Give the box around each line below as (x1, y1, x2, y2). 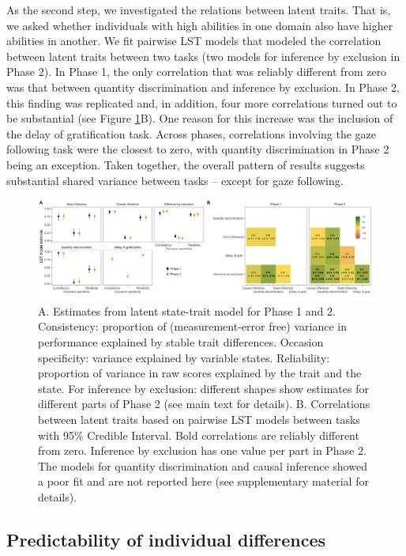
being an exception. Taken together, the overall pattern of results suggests (6, 156, 365, 172)
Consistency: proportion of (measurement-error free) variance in (38, 318, 347, 335)
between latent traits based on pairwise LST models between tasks (38, 410, 360, 427)
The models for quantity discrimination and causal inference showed (38, 457, 367, 474)
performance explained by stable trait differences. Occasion (38, 334, 324, 350)
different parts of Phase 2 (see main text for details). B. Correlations (38, 395, 370, 412)
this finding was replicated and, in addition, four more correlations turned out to (6, 94, 397, 111)
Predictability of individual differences (6, 527, 326, 551)
